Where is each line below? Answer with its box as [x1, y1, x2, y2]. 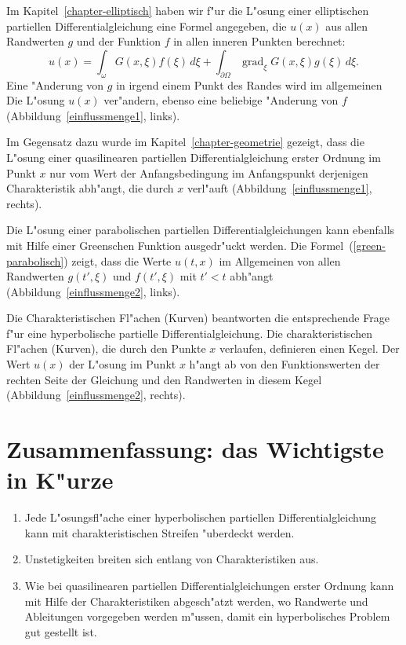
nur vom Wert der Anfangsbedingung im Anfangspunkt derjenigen [49, 164, 368, 181]
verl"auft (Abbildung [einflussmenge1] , [187, 180, 372, 196]
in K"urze [6, 464, 114, 496]
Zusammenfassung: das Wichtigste [6, 433, 384, 465]
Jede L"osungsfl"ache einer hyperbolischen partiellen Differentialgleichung [24, 509, 376, 526]
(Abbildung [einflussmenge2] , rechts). [6, 387, 186, 403]
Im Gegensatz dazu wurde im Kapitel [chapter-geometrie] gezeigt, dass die [6, 134, 364, 150]
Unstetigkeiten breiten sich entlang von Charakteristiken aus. [24, 551, 319, 567]
